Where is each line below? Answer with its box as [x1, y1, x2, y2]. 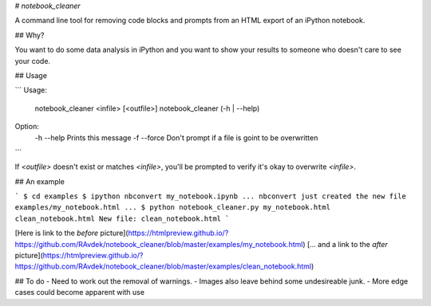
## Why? [14, 30, 45, 40]
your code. [14, 56, 51, 65]
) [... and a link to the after [302, 239, 389, 249]
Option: [14, 122, 39, 131]
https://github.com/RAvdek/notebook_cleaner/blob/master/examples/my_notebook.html [14, 239, 303, 249]
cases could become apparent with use [14, 288, 145, 297]
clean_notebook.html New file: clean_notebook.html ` [14, 214, 230, 223]
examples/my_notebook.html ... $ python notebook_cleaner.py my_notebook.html [14, 203, 331, 212]
